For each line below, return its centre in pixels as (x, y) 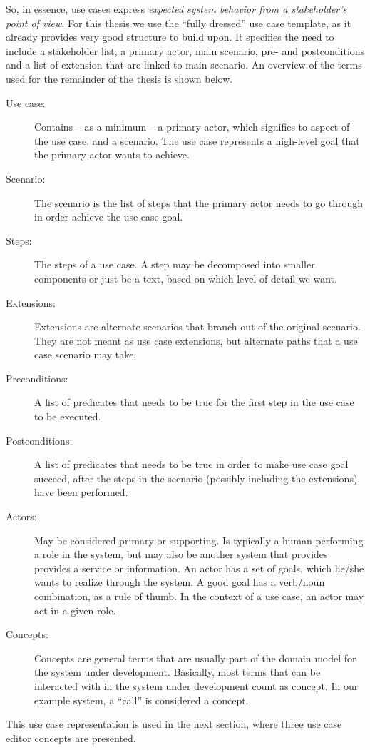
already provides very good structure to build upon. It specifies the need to (170, 37)
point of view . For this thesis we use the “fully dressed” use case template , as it (179, 22)
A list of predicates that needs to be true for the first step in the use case (194, 402)
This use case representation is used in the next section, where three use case (174, 724)
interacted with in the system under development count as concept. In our (196, 685)
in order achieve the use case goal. (109, 217)
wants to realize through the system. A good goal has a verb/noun (180, 582)
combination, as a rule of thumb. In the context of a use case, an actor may (199, 596)
